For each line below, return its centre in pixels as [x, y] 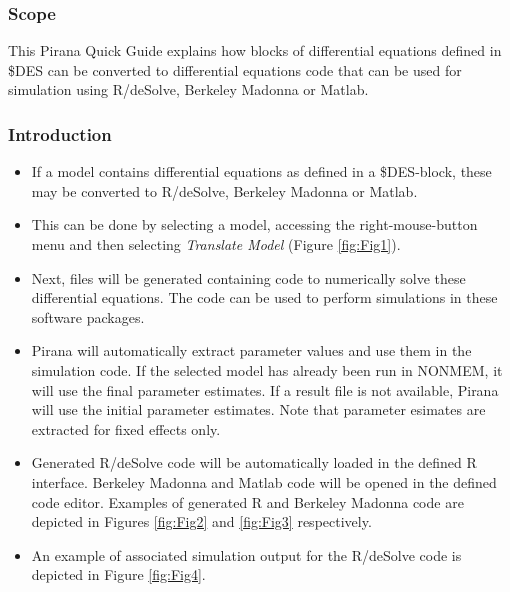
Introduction [60, 133]
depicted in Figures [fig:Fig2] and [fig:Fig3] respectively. [201, 521]
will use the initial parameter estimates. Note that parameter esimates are [258, 409]
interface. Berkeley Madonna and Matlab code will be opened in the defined [264, 481]
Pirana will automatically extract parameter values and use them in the [251, 350]
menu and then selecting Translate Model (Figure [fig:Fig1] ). [216, 244]
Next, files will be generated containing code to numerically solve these [248, 277]
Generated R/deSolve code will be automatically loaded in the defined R [254, 462]
